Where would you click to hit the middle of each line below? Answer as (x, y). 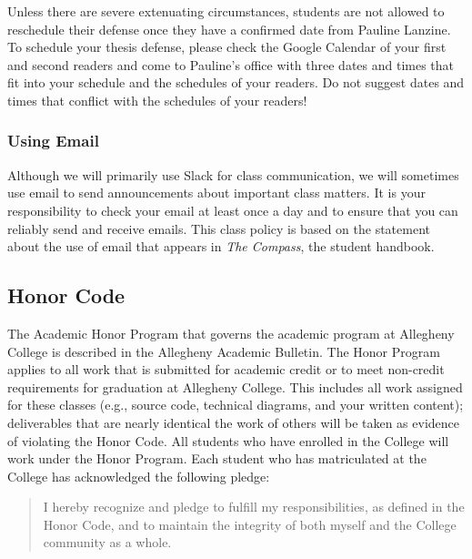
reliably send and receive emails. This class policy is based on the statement (219, 228)
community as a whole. (107, 542)
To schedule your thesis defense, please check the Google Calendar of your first (227, 47)
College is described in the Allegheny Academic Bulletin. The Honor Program (224, 351)
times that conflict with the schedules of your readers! (157, 100)
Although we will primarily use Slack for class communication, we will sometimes (233, 174)
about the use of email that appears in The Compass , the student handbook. (221, 246)
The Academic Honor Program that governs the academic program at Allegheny (231, 333)
